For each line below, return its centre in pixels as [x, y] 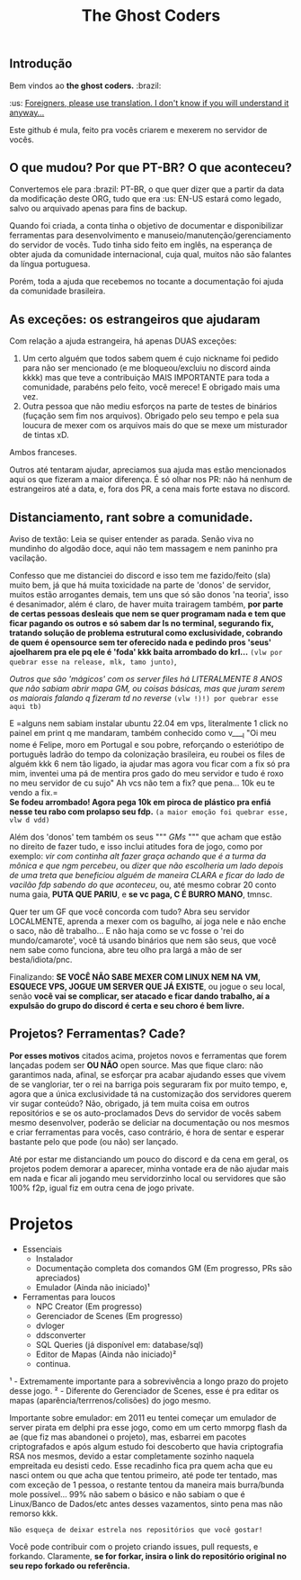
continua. [53, 1363]
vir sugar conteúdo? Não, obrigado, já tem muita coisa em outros [129, 1103]
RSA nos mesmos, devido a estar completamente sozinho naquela [132, 1456]
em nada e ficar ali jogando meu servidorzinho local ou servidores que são [148, 1178]
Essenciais [42, 1249]
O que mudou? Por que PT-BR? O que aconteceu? [150, 168]
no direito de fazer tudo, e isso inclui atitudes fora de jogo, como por [136, 846]
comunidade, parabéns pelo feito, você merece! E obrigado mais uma [151, 387]
